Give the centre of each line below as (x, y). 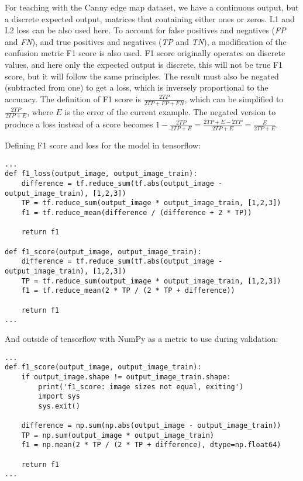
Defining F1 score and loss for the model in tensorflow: (103, 145)
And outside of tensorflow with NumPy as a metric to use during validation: (142, 338)
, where (40, 111)
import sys (59, 397)
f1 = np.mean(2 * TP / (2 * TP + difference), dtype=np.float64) (151, 445)
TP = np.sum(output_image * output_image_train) (118, 435)
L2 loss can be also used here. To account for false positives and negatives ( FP (145, 30)
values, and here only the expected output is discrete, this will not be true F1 (144, 64)
